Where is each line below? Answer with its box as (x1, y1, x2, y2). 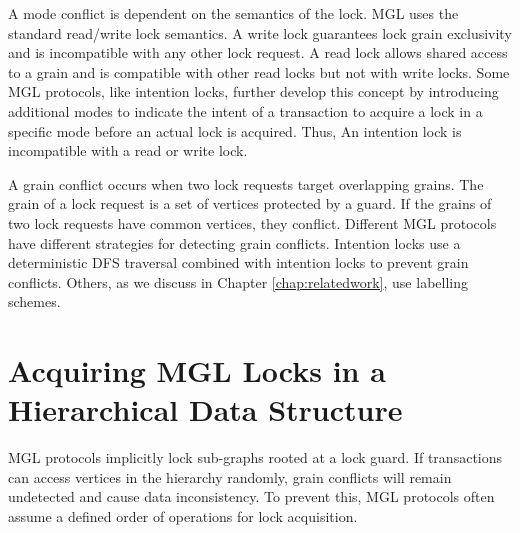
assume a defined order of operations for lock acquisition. (8, 506, 358, 526)
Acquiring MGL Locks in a (8, 350, 386, 391)
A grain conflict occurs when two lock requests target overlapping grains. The (8, 173, 484, 194)
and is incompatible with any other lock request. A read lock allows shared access (8, 42, 508, 63)
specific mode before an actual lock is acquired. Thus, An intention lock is (8, 120, 462, 141)
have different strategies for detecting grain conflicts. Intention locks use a (8, 232, 461, 253)
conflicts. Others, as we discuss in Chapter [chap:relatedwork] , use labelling (8, 271, 468, 292)
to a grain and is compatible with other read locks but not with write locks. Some (8, 61, 510, 82)
